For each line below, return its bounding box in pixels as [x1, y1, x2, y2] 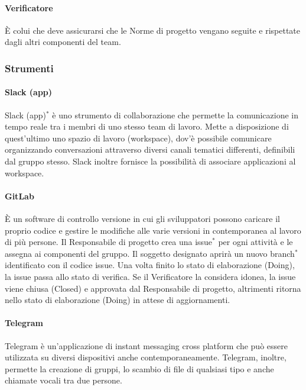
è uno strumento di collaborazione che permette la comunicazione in [52, 108, 299, 121]
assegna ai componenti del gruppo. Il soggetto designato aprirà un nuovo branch [5, 247, 295, 259]
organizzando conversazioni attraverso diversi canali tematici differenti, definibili [5, 143, 295, 156]
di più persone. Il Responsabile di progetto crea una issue [5, 236, 213, 248]
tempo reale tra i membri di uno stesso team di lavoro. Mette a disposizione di [5, 120, 289, 133]
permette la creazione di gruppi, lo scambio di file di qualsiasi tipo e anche [5, 362, 274, 375]
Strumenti [5, 60, 54, 75]
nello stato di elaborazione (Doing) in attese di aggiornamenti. [5, 294, 230, 306]
